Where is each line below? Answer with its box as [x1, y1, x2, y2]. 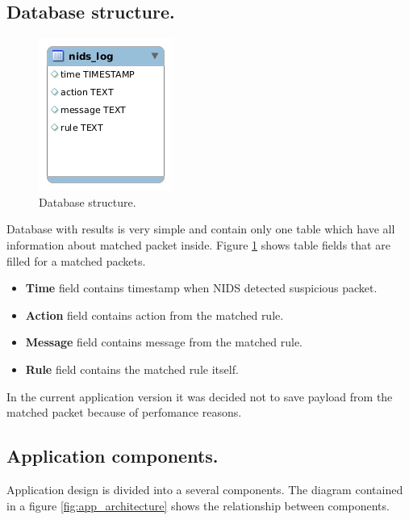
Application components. [6, 443, 219, 468]
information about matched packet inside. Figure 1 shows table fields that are [6, 236, 390, 253]
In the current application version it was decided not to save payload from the [6, 388, 393, 405]
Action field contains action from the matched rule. [25, 306, 284, 323]
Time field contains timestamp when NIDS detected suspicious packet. [25, 279, 378, 296]
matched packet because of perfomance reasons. [6, 404, 242, 421]
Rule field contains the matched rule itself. [25, 360, 239, 377]
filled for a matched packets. [6, 252, 146, 269]
